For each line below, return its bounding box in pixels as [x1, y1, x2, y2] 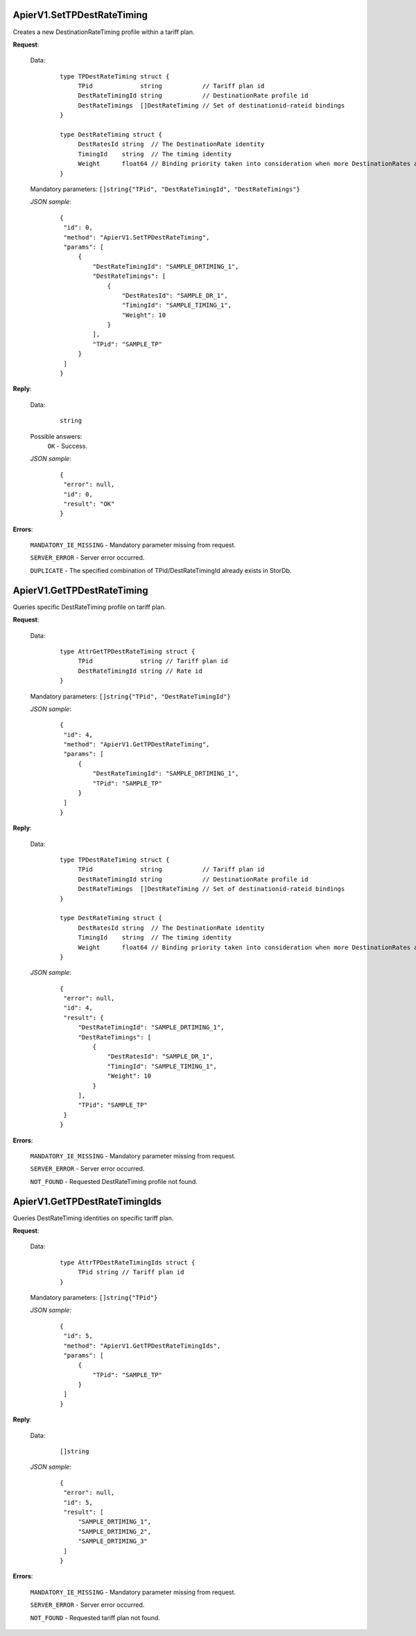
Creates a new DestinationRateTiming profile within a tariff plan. [12, 28, 195, 36]
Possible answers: [30, 432, 83, 440]
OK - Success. [47, 442, 88, 450]
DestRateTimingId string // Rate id [78, 667, 202, 675]
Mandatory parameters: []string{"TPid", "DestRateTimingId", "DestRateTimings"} [30, 185, 301, 193]
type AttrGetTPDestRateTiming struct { [60, 647, 196, 656]
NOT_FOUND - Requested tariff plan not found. [30, 1613, 161, 1621]
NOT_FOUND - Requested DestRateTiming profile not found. [30, 1177, 198, 1185]
